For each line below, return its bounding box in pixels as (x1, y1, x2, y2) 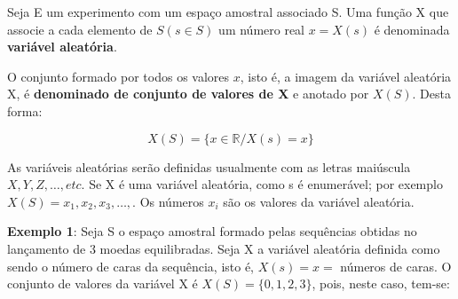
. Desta (412, 84, 451, 103)
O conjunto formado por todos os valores (7, 67, 230, 85)
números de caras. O (340, 256, 452, 275)
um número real (218, 20, 305, 38)
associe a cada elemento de (7, 20, 153, 38)
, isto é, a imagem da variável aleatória (240, 67, 452, 85)
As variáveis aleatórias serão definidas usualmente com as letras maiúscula (7, 157, 411, 176)
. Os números (132, 192, 204, 210)
